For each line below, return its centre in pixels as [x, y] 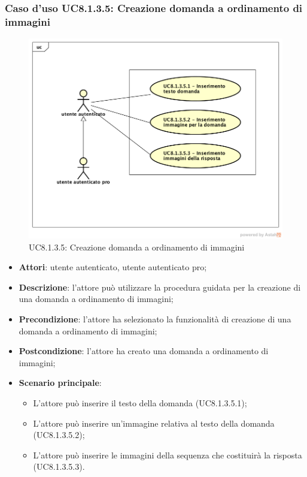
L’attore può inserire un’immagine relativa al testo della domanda [154, 423]
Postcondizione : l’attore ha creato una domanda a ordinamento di [144, 351]
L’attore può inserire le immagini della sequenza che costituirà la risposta [168, 455]
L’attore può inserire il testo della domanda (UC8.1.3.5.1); [140, 402]
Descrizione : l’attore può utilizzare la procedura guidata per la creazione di [160, 287]
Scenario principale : [60, 383]
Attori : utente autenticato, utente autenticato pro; [113, 267]
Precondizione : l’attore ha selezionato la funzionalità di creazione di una [155, 319]
